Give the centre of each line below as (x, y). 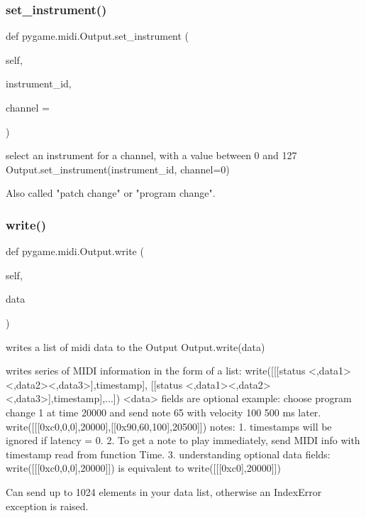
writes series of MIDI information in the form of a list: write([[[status (156, 371)
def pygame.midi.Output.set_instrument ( (98, 36)
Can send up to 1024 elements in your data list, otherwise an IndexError (164, 491)
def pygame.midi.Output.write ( (75, 251)
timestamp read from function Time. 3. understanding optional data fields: (168, 454)
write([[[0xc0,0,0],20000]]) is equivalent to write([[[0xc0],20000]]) (143, 468)
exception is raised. (47, 506)
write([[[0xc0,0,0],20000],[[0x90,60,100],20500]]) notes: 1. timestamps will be (169, 426)
